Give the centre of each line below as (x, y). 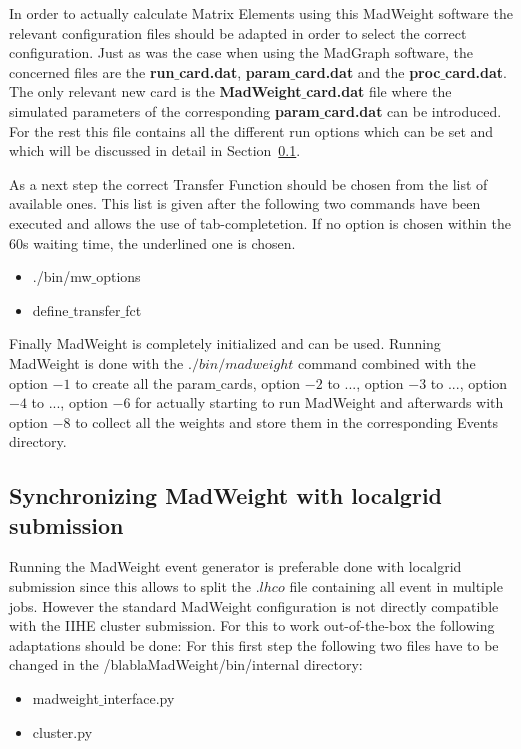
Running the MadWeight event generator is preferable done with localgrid (235, 566)
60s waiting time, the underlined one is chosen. (152, 242)
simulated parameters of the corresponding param (164, 110)
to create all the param (145, 382)
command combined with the (387, 362)
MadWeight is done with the (96, 362)
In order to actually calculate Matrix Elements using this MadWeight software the (261, 13)
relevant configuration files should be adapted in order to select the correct (238, 32)
